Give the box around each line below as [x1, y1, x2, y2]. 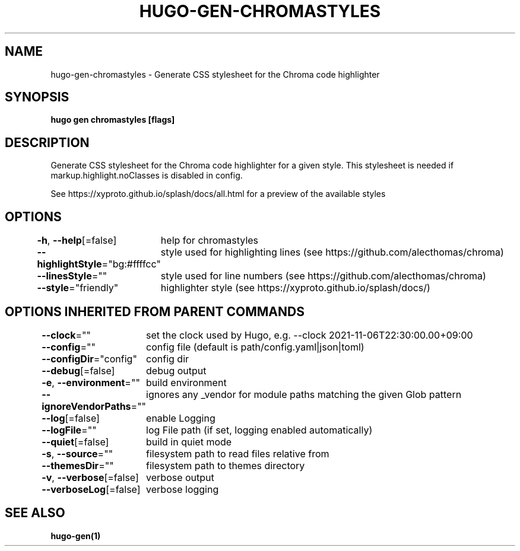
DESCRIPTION [5, 135, 90, 150]
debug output [146, 364, 207, 377]
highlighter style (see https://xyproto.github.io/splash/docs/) [160, 282, 430, 294]
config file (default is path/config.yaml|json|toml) [146, 340, 364, 353]
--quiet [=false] [42, 435, 109, 448]
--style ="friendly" [37, 282, 119, 294]
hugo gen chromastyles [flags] [50, 114, 175, 125]
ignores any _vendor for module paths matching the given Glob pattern [146, 388, 462, 400]
